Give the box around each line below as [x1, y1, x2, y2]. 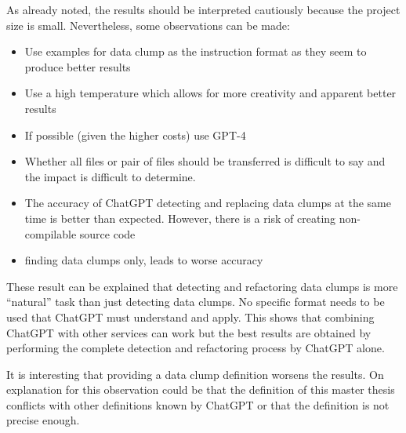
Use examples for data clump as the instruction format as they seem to [24, 43, 367, 60]
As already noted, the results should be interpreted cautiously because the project [6, 2, 401, 17]
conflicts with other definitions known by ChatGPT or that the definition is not [6, 396, 390, 413]
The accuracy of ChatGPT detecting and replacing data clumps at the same [24, 195, 391, 211]
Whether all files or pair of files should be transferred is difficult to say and [24, 153, 386, 169]
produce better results [24, 58, 131, 75]
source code [79, 225, 136, 242]
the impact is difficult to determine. [24, 168, 196, 184]
